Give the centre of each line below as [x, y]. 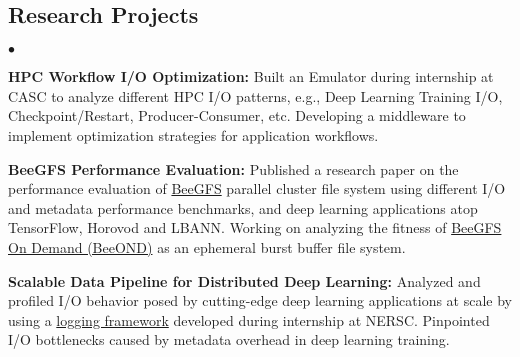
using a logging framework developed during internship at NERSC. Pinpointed [249, 319]
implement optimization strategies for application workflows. [193, 134]
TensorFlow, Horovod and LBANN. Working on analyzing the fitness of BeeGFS [255, 227]
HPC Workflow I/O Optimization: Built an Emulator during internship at [251, 76]
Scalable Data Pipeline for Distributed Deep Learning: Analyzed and [244, 280]
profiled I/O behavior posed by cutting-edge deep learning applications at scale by [260, 300]
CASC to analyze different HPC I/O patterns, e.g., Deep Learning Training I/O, [255, 95]
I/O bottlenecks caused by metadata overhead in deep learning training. [229, 339]
